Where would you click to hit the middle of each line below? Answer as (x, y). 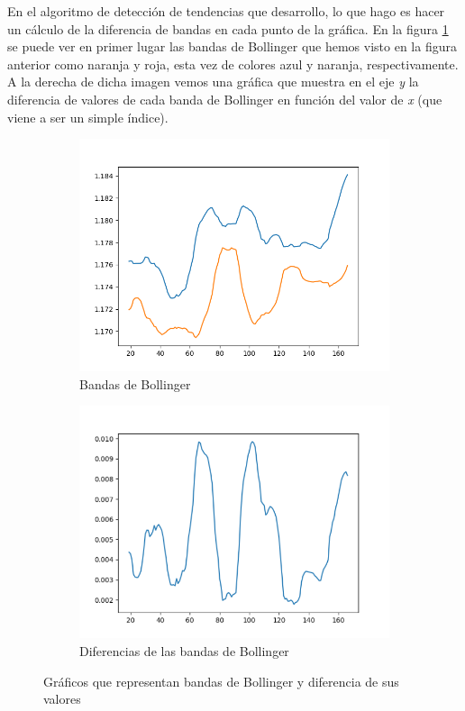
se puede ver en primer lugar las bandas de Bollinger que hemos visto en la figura (232, 46)
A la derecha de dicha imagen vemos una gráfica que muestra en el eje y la (213, 82)
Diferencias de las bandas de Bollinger (184, 651)
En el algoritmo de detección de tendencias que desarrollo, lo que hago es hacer (226, 11)
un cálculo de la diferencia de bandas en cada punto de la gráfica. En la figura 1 (228, 28)
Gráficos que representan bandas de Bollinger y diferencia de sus (221, 681)
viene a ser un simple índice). (88, 117)
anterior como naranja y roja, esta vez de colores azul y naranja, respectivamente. (233, 64)
